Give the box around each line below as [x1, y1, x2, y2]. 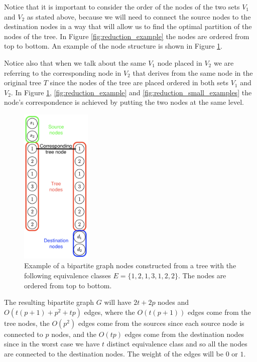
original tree [4, 77, 41, 88]
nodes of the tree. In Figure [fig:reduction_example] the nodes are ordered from [4, 31, 249, 41]
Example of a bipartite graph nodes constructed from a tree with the [24, 260, 236, 271]
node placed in [157, 57, 202, 68]
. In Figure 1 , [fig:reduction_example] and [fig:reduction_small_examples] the [11, 87, 252, 97]
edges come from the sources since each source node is [78, 317, 244, 328]
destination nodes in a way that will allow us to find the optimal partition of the [4, 21, 252, 32]
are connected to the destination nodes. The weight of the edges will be [4, 348, 223, 358]
